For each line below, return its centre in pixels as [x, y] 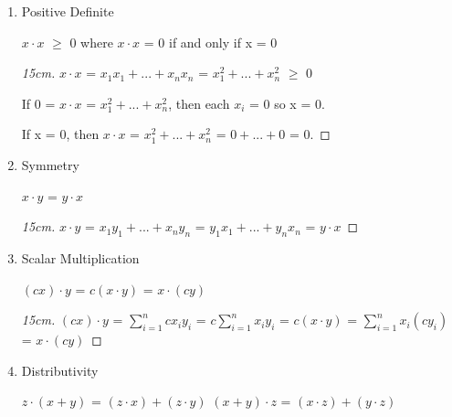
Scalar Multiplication [80, 257]
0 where [91, 42]
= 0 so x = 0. [287, 103]
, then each [199, 103]
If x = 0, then [60, 134]
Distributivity [60, 370]
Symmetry [50, 164]
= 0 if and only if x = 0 [210, 42]
